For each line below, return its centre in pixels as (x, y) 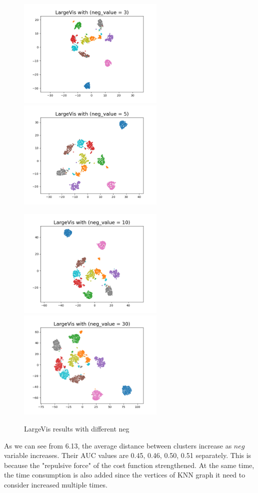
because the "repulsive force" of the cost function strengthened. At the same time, (129, 465)
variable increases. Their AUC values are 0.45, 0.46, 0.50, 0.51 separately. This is (128, 455)
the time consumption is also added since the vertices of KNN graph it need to (125, 475)
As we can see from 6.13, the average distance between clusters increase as (118, 445)
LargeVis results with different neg (77, 429)
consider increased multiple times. (56, 485)
